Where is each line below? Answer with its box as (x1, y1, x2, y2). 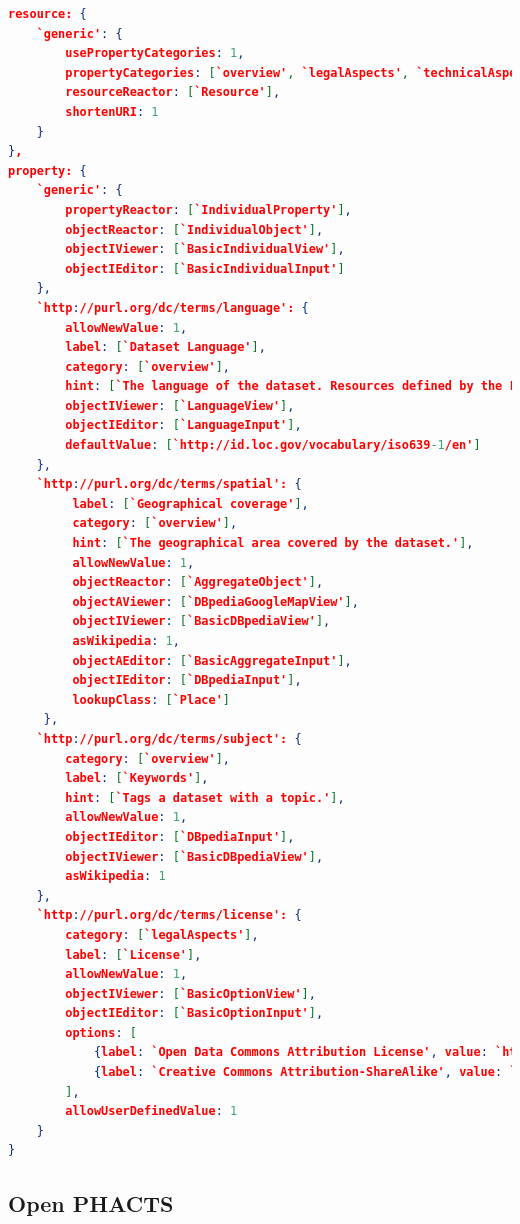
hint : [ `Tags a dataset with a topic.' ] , (65, 790, 345, 805)
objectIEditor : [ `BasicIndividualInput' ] (65, 261, 345, 276)
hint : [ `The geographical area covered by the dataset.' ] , (72, 536, 474, 551)
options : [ (65, 1025, 137, 1040)
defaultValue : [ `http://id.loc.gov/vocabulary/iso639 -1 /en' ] (65, 438, 481, 453)
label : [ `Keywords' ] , (65, 771, 209, 786)
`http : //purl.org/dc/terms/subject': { (36, 731, 302, 746)
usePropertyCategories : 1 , (65, 46, 245, 61)
